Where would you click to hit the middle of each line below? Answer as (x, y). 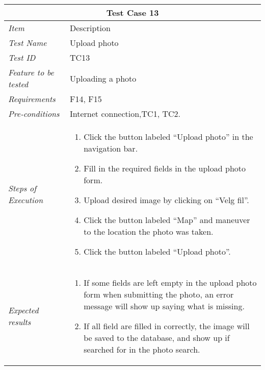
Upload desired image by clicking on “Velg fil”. (166, 200)
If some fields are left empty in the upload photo (170, 282)
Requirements (32, 99)
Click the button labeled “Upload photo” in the (168, 137)
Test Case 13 (132, 13)
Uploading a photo (103, 78)
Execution (26, 200)
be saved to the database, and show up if (157, 338)
